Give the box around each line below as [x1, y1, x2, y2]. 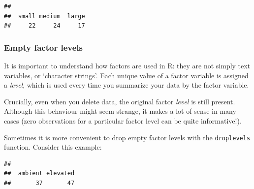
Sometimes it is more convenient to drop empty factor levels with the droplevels [4, 132, 251, 142]
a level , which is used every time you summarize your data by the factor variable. [4, 80, 249, 90]
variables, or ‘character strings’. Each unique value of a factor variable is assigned [4, 70, 249, 80]
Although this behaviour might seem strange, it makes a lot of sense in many [4, 106, 236, 116]
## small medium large [4, 12, 85, 20]
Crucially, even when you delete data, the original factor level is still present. [4, 96, 235, 106]
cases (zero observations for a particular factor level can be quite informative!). [4, 115, 242, 126]
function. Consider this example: [4, 142, 102, 152]
